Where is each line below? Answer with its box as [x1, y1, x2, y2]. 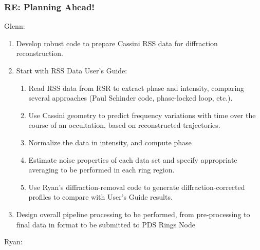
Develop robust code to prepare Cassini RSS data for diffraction [16, 37, 218, 48]
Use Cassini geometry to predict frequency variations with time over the [28, 109, 256, 120]
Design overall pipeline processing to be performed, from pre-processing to [16, 208, 250, 219]
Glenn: [4, 21, 25, 31]
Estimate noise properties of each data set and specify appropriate [28, 154, 237, 165]
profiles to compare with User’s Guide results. [28, 191, 173, 202]
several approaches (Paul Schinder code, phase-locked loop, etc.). [28, 92, 233, 103]
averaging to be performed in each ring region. [28, 164, 175, 175]
